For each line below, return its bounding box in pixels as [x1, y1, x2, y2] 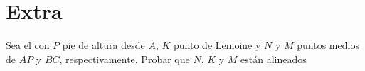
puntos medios [297, 38, 359, 53]
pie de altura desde [62, 38, 145, 53]
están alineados [240, 51, 307, 66]
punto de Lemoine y [174, 38, 261, 53]
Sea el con [6, 38, 50, 53]
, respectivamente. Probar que [59, 51, 190, 66]
